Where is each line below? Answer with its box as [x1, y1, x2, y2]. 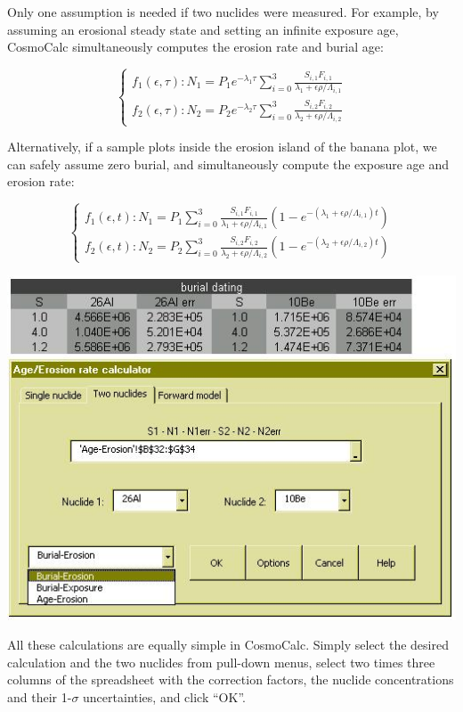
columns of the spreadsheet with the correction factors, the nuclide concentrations [7, 670, 454, 689]
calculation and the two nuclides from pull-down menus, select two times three [7, 652, 435, 671]
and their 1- [7, 688, 72, 707]
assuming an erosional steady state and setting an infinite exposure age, [7, 20, 399, 38]
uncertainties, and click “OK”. [83, 688, 246, 707]
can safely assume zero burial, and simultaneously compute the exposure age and [7, 154, 450, 173]
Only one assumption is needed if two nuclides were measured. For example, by [7, 3, 439, 20]
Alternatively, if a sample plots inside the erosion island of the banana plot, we [7, 137, 437, 156]
